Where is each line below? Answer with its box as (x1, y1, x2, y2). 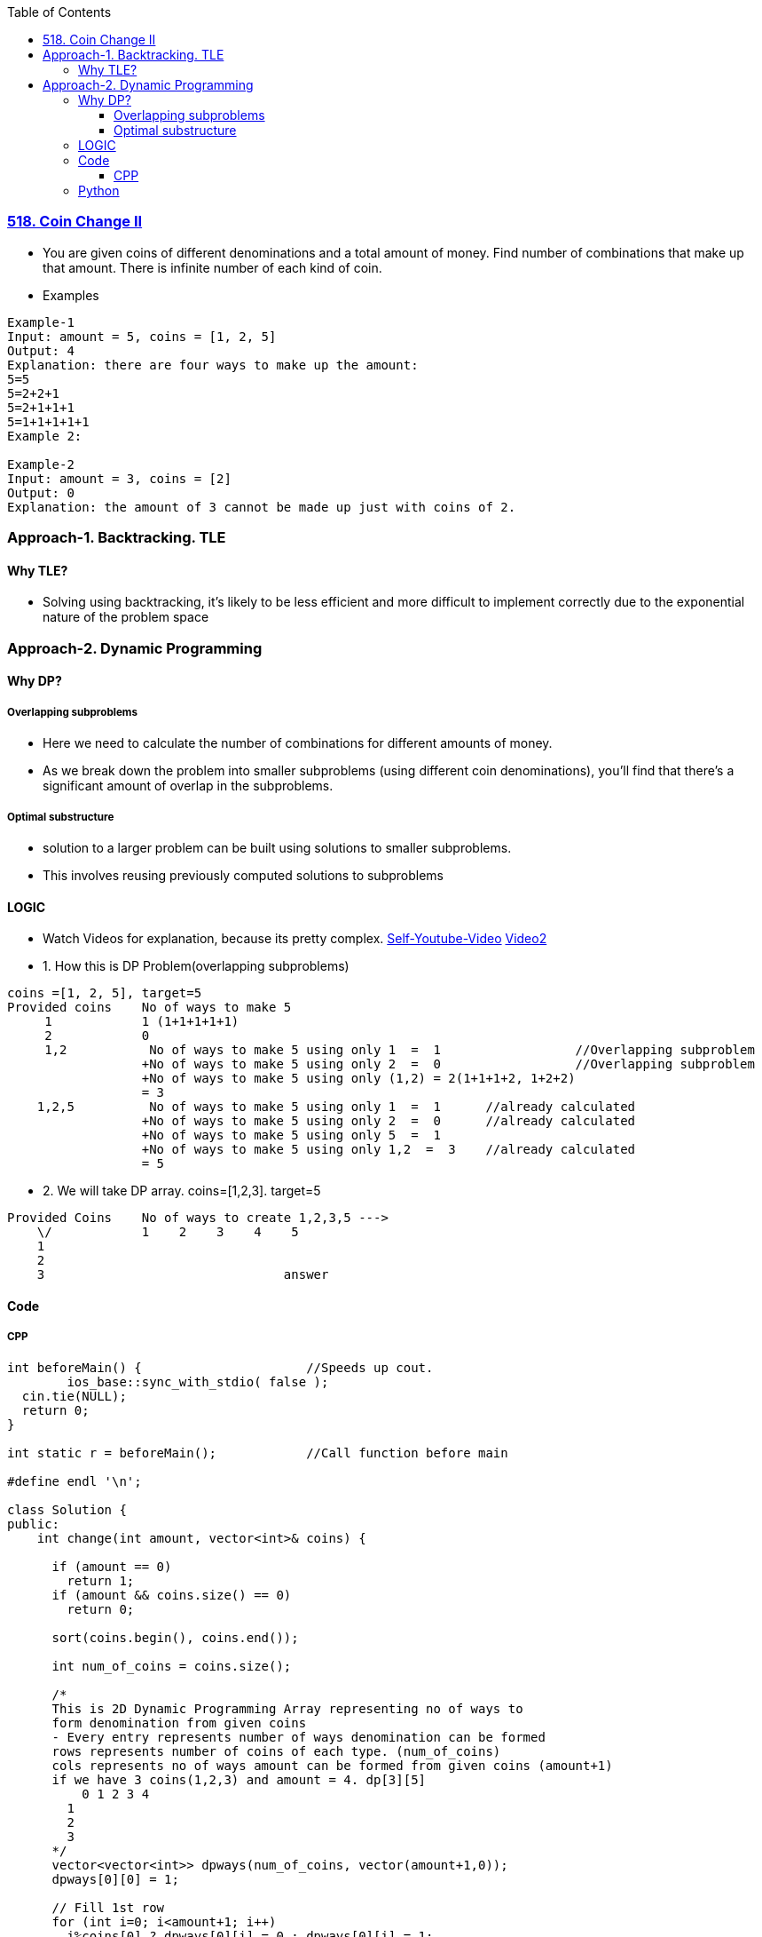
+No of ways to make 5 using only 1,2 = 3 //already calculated (141, 1142, 636, 1157)
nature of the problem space (43, 609, 209, 625)
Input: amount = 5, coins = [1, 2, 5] (7, 329, 277, 344)
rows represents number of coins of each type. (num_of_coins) (51, 1743, 501, 1758)
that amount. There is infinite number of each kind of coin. (43, 259, 382, 275)
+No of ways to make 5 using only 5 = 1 (141, 1128, 441, 1143)
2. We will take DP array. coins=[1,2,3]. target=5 (43, 1183, 321, 1199)
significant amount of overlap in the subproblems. (43, 778, 334, 794)
